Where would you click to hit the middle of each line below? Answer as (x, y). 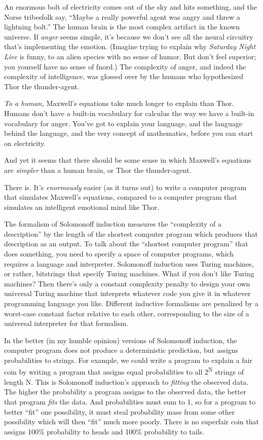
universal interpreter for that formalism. (66, 323)
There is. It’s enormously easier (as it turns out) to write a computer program (125, 187)
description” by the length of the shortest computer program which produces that (131, 233)
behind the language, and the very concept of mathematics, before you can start (129, 133)
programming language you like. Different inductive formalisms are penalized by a (131, 303)
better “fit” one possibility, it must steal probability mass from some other (120, 411)
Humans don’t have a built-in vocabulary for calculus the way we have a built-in (129, 113)
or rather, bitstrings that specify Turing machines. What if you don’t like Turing (129, 273)
